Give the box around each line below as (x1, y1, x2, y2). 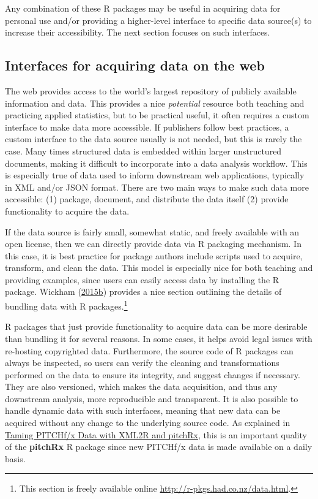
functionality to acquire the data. (5, 204, 130, 217)
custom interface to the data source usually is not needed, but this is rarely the (5, 132, 302, 145)
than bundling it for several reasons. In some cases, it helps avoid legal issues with (5, 332, 312, 345)
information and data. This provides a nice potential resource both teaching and (5, 96, 305, 109)
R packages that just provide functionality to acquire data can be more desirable (5, 320, 308, 333)
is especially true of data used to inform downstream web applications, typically (5, 169, 305, 181)
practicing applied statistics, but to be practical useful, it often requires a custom (5, 109, 309, 121)
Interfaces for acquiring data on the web (5, 56, 265, 75)
